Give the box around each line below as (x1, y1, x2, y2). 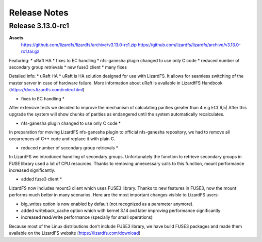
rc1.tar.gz (21, 48, 40, 54)
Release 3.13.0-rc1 (9, 21, 69, 30)
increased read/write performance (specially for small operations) (21, 214, 153, 220)
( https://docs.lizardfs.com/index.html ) (9, 87, 85, 93)
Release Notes (9, 7, 69, 18)
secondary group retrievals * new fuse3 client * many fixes (9, 64, 127, 70)
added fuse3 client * (21, 176, 63, 182)
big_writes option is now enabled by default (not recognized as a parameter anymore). (21, 201, 194, 207)
